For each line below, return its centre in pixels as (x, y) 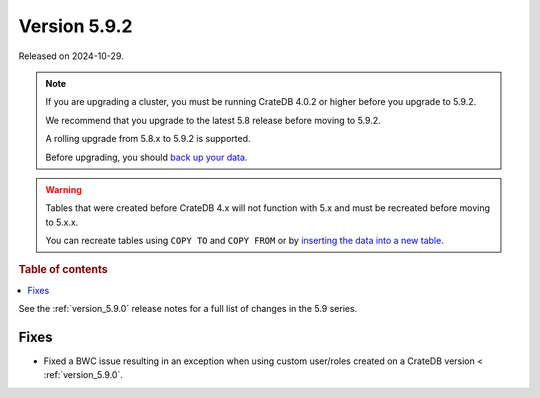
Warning (63, 189)
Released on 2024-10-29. (71, 56)
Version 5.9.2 (75, 26)
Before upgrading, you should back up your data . (146, 157)
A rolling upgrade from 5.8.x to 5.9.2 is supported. (148, 139)
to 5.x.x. (62, 222)
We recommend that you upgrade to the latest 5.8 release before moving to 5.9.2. (213, 120)
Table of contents (63, 270)
